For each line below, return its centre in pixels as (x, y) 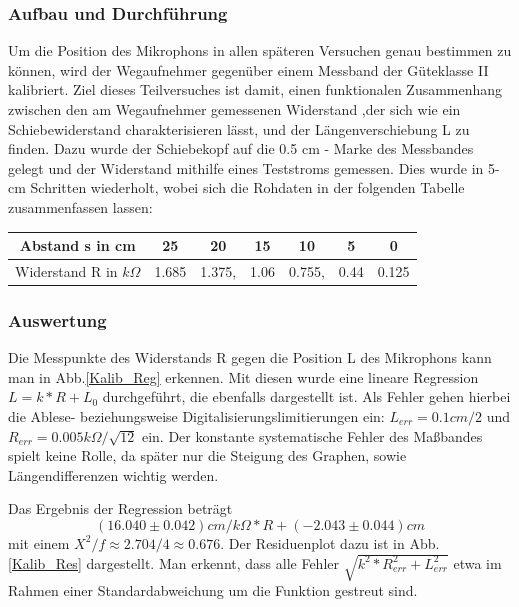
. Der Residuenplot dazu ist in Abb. (330, 542)
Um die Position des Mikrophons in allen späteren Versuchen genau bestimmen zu (260, 50)
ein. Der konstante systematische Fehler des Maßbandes (312, 435)
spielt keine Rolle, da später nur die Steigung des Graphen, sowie (207, 455)
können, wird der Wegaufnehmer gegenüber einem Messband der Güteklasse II (248, 69)
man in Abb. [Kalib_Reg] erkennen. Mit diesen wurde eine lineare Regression (243, 376)
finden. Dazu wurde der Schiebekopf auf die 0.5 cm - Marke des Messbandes (241, 148)
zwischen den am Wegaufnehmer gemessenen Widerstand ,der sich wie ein (234, 109)
